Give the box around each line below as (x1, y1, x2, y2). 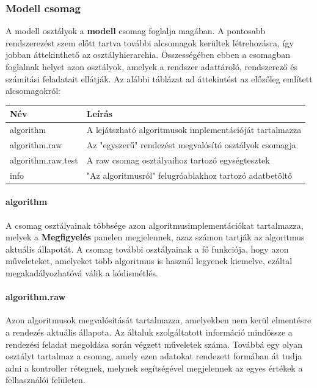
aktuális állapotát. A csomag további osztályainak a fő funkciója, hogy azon (5, 242, 289, 255)
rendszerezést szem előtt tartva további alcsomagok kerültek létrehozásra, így (5, 36, 294, 49)
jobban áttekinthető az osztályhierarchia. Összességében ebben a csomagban (5, 48, 291, 61)
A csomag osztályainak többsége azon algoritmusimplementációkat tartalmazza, (5, 218, 304, 231)
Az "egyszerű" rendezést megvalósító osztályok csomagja (86, 138, 296, 151)
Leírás (86, 107, 113, 120)
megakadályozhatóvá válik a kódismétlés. (5, 266, 158, 279)
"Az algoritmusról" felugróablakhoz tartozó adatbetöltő (86, 168, 293, 181)
